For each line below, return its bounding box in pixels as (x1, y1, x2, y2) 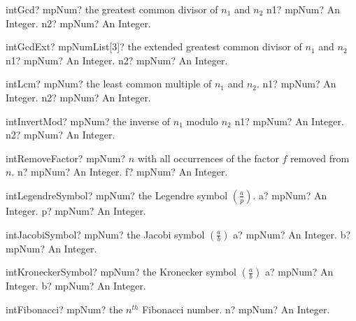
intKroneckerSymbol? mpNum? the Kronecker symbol (6, 264, 237, 279)
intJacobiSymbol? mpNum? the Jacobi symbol (6, 227, 205, 241)
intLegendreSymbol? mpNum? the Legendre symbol (6, 187, 228, 202)
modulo (186, 113, 218, 128)
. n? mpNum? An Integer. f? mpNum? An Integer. (11, 164, 228, 179)
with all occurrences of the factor (137, 150, 279, 165)
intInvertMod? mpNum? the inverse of (6, 113, 171, 128)
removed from (290, 150, 350, 165)
